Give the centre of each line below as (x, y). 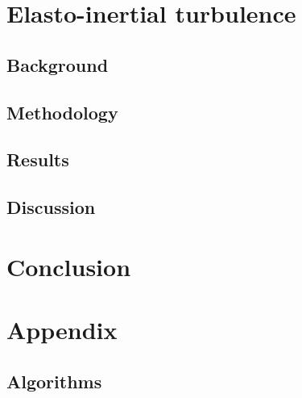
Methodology (62, 112)
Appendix (62, 330)
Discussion (51, 207)
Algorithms (54, 381)
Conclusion (69, 266)
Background (58, 64)
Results (38, 159)
